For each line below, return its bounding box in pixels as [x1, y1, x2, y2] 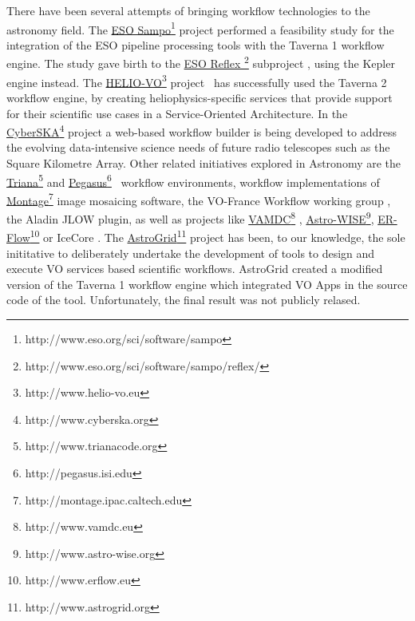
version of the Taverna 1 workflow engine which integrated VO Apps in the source [6, 275, 408, 292]
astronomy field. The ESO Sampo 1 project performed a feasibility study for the [6, 18, 394, 38]
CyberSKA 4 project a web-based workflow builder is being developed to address [6, 121, 397, 140]
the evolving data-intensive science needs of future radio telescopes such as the [6, 139, 390, 156]
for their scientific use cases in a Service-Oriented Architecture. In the [6, 105, 348, 121]
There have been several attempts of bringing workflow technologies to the [6, 2, 370, 18]
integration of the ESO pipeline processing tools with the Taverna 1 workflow [6, 36, 385, 53]
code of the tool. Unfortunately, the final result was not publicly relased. [6, 291, 361, 308]
